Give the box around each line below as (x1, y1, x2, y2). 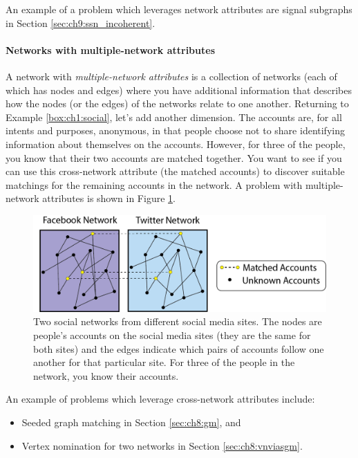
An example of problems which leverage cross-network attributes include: (6, 392, 315, 406)
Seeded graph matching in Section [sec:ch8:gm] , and (21, 415, 241, 430)
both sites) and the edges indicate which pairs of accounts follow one (33, 341, 324, 356)
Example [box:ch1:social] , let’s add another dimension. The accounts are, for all (6, 109, 342, 124)
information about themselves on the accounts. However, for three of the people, (6, 136, 346, 151)
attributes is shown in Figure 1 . (42, 191, 176, 205)
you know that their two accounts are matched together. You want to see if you (6, 150, 342, 165)
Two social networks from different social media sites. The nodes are (33, 314, 322, 329)
